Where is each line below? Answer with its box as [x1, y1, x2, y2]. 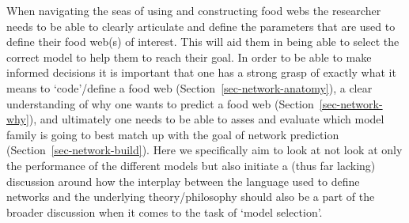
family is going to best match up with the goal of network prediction [6, 126, 339, 142]
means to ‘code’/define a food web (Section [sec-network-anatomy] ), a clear [6, 79, 373, 96]
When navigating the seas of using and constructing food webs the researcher [6, 2, 381, 18]
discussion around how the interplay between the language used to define [6, 172, 360, 189]
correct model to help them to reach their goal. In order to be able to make [6, 48, 372, 65]
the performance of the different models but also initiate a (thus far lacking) [6, 157, 376, 173]
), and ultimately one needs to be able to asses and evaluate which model [28, 111, 384, 127]
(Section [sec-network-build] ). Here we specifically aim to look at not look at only [6, 142, 403, 158]
